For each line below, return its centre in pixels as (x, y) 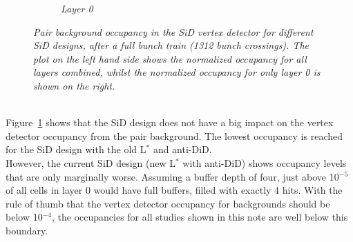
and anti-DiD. (182, 149)
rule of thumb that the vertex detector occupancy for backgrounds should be (168, 203)
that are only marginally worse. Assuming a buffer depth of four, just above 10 (172, 176)
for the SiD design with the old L (76, 149)
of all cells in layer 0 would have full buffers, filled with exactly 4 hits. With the (174, 190)
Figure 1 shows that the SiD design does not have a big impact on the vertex (170, 122)
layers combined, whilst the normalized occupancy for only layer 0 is (177, 72)
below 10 (24, 217)
